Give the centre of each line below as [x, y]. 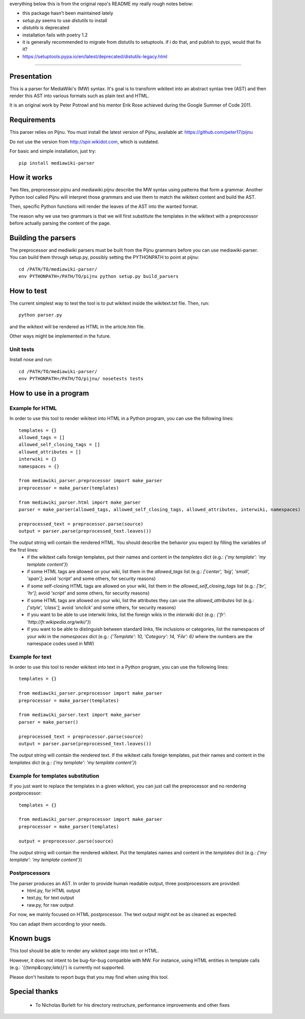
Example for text [30, 657]
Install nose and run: [31, 360]
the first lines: [24, 550]
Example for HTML [33, 408]
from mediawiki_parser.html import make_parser [80, 502]
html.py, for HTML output [54, 890]
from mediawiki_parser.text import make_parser [80, 715]
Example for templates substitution [55, 776]
